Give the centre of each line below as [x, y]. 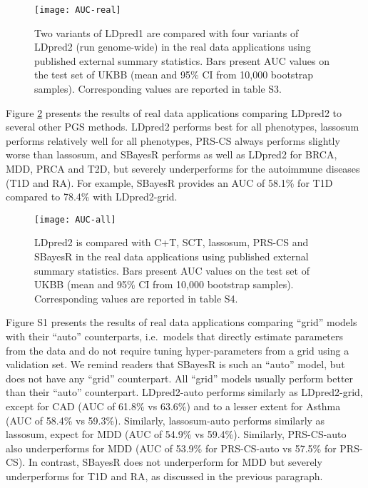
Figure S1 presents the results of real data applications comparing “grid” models [182, 322]
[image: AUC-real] [78, 10]
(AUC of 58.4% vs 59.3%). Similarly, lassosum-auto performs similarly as [165, 420]
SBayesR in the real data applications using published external [172, 256]
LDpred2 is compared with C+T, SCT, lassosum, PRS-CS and [172, 242]
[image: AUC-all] [75, 219]
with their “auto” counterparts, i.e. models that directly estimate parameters [175, 336]
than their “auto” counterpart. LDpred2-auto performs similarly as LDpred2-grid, [184, 392]
